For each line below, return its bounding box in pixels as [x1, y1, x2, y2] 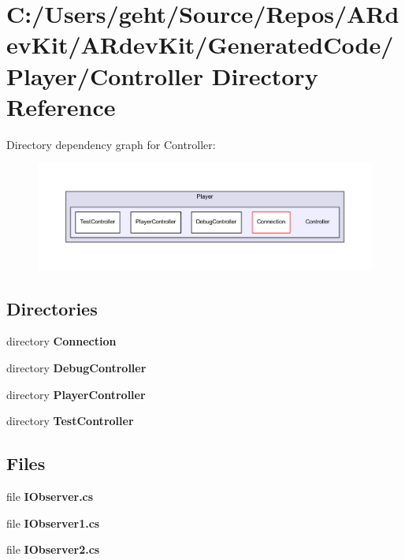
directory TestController [6, 413, 134, 429]
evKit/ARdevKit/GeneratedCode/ [6, 28, 394, 61]
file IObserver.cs [6, 488, 94, 505]
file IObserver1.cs [6, 514, 100, 531]
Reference [6, 90, 116, 122]
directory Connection [6, 333, 117, 349]
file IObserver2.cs [6, 541, 100, 558]
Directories [6, 296, 98, 320]
